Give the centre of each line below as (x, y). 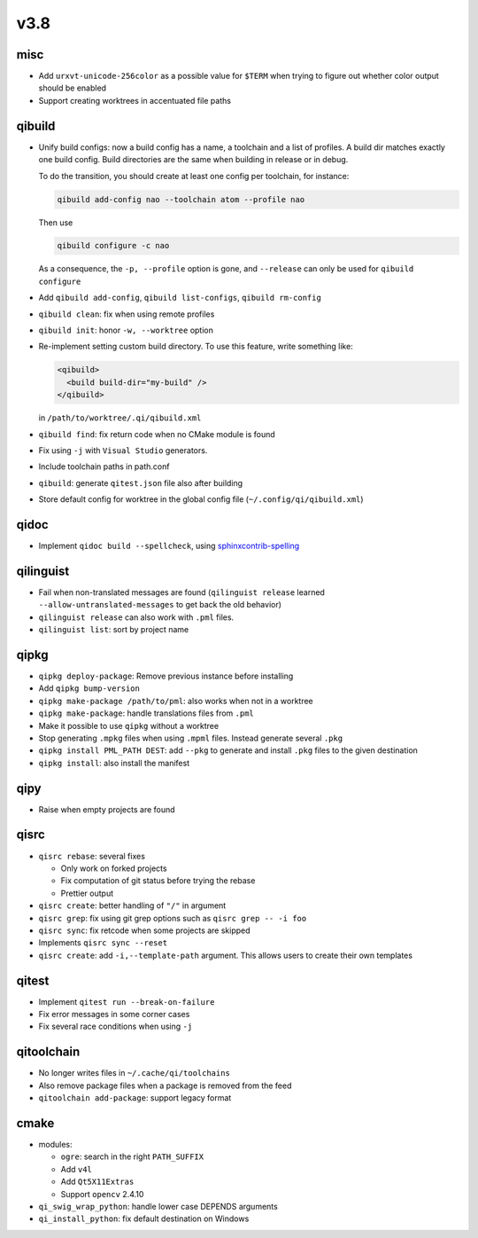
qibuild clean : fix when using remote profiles (127, 314)
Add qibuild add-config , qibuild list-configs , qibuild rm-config (180, 298)
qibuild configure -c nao (113, 246)
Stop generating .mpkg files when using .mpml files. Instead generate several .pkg (191, 738)
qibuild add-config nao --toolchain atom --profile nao (181, 199)
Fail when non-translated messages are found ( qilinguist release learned (181, 592)
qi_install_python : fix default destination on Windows (144, 1218)
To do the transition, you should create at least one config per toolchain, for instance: (194, 176)
